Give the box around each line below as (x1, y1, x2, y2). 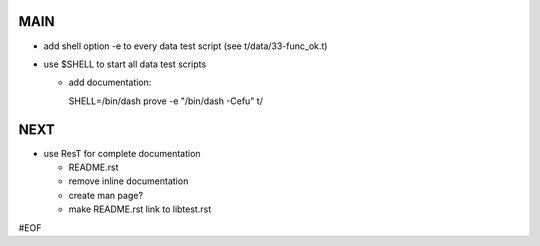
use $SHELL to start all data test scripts (43, 58, 207, 70)
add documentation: (68, 76, 152, 89)
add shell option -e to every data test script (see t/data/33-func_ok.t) (43, 40, 328, 52)
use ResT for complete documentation (43, 147, 201, 159)
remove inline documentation (68, 175, 189, 187)
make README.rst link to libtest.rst (68, 203, 212, 215)
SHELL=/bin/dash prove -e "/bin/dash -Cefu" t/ (68, 95, 264, 107)
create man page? (68, 189, 144, 201)
